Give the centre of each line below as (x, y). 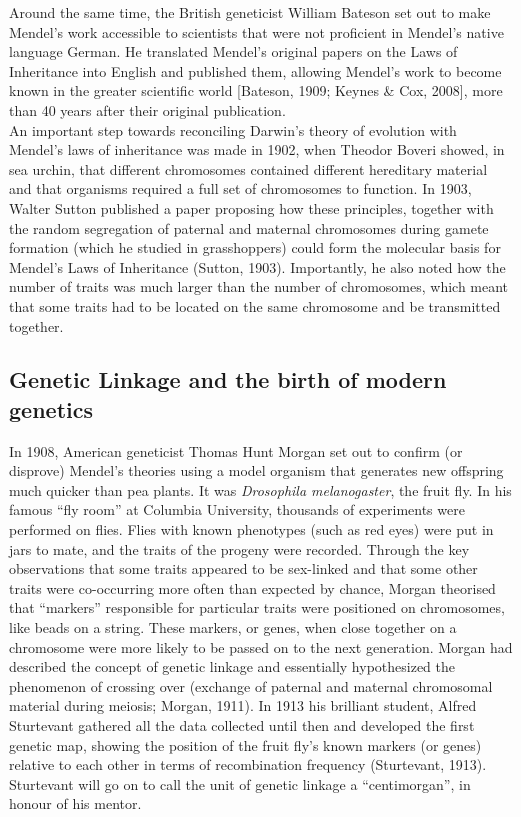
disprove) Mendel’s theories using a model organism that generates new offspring (256, 470)
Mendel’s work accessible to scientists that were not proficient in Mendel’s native (256, 31)
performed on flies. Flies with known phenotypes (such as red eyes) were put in (251, 529)
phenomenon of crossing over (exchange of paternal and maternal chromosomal (251, 685)
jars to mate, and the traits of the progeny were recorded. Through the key (239, 548)
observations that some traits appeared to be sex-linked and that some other (243, 568)
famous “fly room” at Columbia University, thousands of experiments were (237, 509)
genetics (51, 408)
